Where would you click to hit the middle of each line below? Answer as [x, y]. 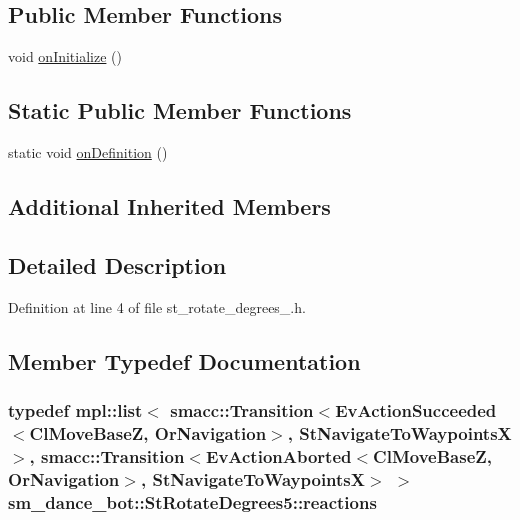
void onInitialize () [65, 56]
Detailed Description [117, 264]
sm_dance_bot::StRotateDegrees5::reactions [192, 501]
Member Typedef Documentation [184, 360]
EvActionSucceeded [416, 409]
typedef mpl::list [75, 409]
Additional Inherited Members [169, 205]
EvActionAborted [279, 455]
